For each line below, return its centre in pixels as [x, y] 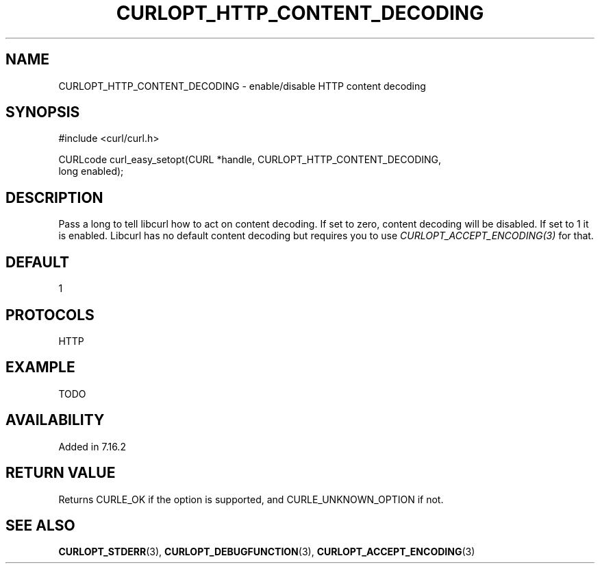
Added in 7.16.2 [92, 446]
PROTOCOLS [50, 315]
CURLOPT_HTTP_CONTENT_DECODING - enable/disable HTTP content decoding [242, 86]
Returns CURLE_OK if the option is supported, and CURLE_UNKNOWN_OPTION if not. [251, 499]
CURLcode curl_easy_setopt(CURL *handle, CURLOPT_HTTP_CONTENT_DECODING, [250, 160]
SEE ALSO [40, 525]
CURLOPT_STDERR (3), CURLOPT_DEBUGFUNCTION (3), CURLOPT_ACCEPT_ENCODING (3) [267, 552]
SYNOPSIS [43, 112]
